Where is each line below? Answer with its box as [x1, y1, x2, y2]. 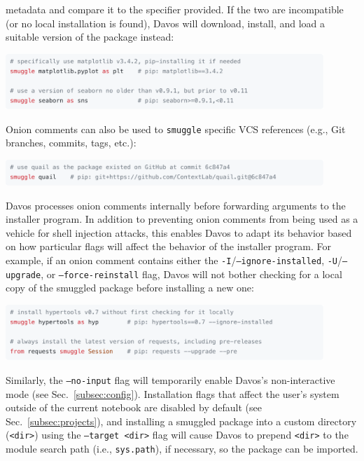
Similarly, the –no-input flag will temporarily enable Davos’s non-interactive [6, 372, 335, 387]
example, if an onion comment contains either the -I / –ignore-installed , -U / [6, 253, 343, 268]
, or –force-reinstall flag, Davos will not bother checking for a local [41, 266, 342, 281]
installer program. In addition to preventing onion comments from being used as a [6, 212, 358, 226]
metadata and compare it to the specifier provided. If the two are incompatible [6, 2, 344, 16]
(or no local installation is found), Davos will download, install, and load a [6, 15, 325, 30]
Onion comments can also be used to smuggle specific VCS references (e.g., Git [6, 121, 346, 136]
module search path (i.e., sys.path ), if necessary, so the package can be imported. [6, 441, 358, 455]
